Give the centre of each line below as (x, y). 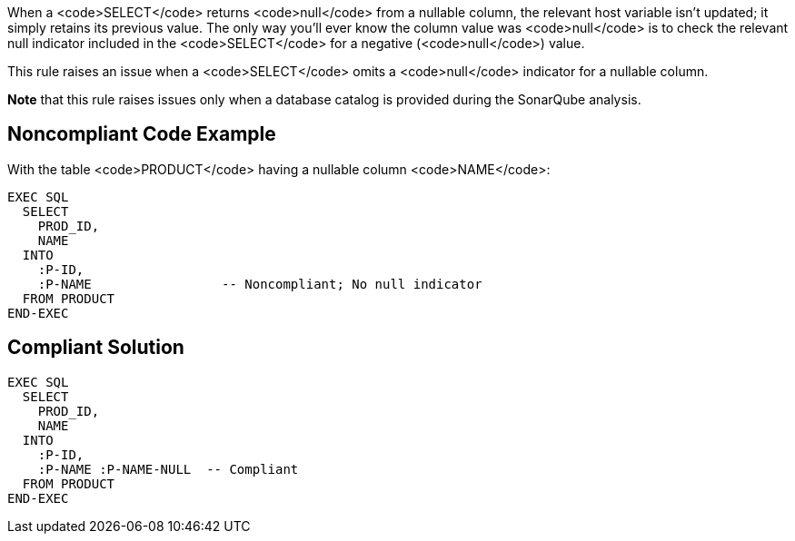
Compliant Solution (96, 348)
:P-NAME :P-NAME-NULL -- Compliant (168, 469)
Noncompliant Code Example (142, 134)
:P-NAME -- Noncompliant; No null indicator (260, 284)
